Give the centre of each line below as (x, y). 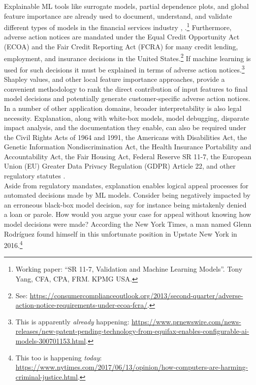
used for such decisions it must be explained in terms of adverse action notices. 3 (124, 69)
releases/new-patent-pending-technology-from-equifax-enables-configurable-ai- (132, 331)
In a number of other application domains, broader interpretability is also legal (123, 108)
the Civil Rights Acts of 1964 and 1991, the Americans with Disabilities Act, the (126, 137)
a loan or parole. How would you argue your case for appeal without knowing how (128, 214)
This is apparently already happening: (72, 321)
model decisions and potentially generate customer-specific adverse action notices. (127, 98)
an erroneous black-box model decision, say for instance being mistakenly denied (125, 204)
